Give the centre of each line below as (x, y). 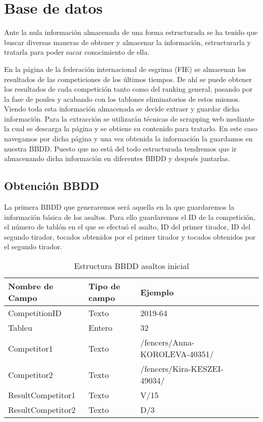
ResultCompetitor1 (42, 395)
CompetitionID (35, 313)
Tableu (20, 328)
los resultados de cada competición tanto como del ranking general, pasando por (128, 89)
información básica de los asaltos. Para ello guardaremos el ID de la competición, (130, 217)
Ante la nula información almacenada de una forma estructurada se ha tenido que (131, 32)
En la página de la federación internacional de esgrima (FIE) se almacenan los (125, 69)
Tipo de (104, 286)
